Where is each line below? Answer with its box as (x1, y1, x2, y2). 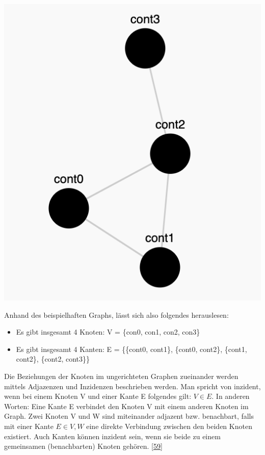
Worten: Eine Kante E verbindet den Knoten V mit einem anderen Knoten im (4, 400, 249, 411)
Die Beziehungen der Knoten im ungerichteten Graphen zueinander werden (4, 371, 238, 382)
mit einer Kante (4, 421, 54, 432)
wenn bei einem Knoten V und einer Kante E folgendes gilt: (4, 391, 192, 401)
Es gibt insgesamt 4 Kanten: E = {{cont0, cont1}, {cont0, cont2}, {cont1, (16, 343, 247, 354)
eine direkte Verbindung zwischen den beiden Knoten (86, 421, 252, 432)
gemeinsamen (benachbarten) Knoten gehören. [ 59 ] (4, 441, 163, 451)
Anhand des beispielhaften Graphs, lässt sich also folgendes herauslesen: (4, 309, 229, 320)
